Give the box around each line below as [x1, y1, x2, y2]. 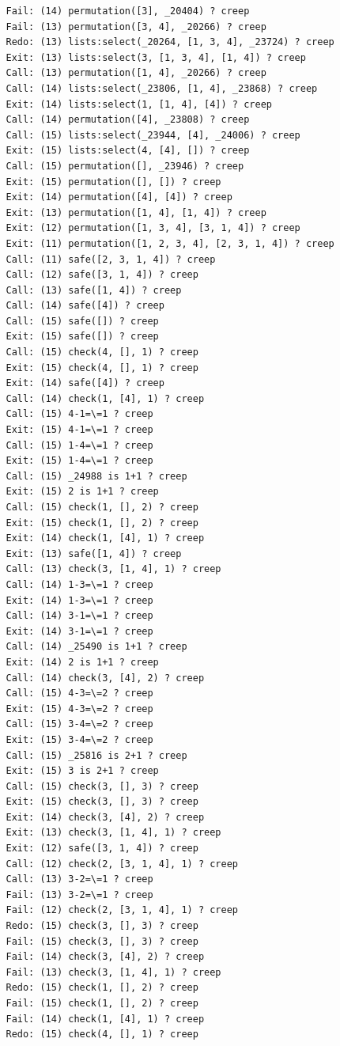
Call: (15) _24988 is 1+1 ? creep [6, 470, 187, 482]
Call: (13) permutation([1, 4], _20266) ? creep [6, 67, 266, 79]
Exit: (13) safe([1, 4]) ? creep [6, 548, 182, 559]
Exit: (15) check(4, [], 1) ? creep [6, 362, 198, 373]
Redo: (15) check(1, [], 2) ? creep [6, 982, 198, 994]
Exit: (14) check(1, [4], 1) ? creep [6, 532, 205, 544]
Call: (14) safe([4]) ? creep [6, 300, 164, 312]
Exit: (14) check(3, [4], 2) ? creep [6, 811, 205, 823]
